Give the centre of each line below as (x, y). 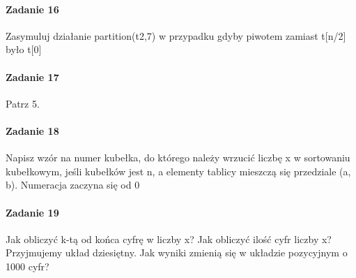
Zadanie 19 (32, 212)
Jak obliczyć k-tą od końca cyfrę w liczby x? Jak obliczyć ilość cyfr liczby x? (169, 239)
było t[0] (24, 49)
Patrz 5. (23, 103)
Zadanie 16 (32, 9)
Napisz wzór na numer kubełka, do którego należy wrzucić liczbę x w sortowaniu (178, 158)
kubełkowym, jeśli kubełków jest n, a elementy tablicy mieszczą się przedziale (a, (178, 171)
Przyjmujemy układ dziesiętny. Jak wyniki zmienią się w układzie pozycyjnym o (177, 253)
